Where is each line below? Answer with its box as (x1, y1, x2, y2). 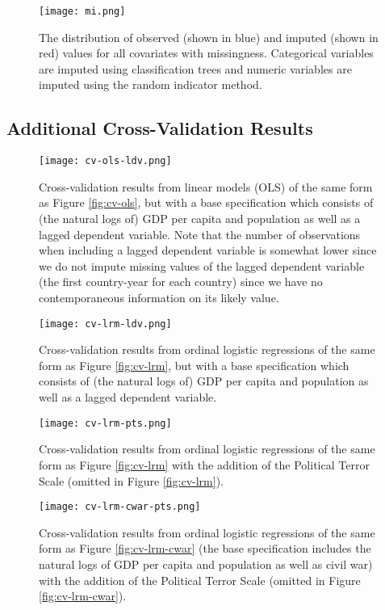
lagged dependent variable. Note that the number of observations (39, 225, 361, 242)
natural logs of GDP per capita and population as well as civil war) (39, 555, 373, 572)
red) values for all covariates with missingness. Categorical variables (39, 44, 374, 61)
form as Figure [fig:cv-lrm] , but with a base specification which (39, 356, 349, 373)
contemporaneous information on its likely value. (39, 289, 279, 306)
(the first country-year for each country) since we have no (39, 273, 323, 290)
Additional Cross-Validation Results (6, 116, 313, 141)
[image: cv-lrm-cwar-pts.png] (39, 501, 201, 513)
